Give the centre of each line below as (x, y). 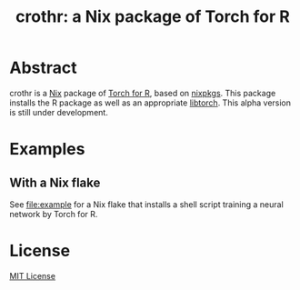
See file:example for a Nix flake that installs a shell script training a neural (146, 204)
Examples (47, 150)
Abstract (43, 68)
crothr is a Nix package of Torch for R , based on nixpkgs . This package (143, 93)
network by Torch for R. (54, 214)
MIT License (33, 275)
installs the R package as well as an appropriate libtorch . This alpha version (150, 103)
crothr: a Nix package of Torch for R (153, 17)
